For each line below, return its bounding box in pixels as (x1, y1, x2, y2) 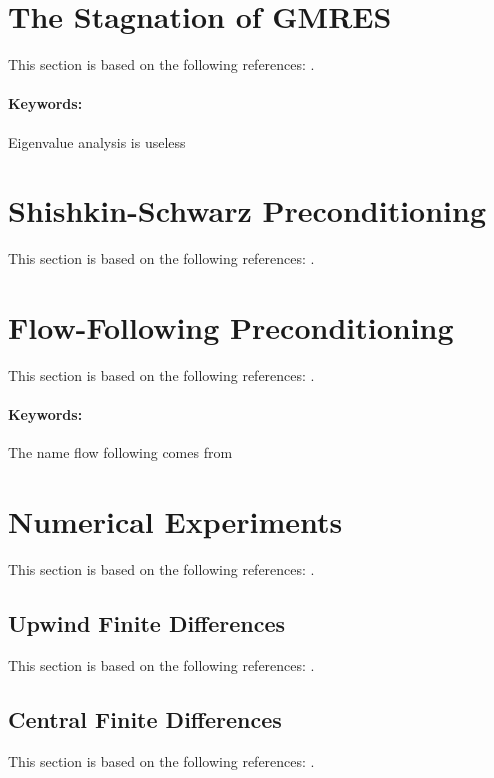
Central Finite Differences (8, 703, 282, 734)
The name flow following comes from (8, 442, 233, 463)
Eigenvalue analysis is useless (8, 131, 186, 152)
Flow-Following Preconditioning (8, 307, 454, 348)
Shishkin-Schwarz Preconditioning (8, 190, 487, 231)
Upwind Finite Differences (8, 608, 286, 639)
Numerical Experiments (8, 501, 343, 542)
